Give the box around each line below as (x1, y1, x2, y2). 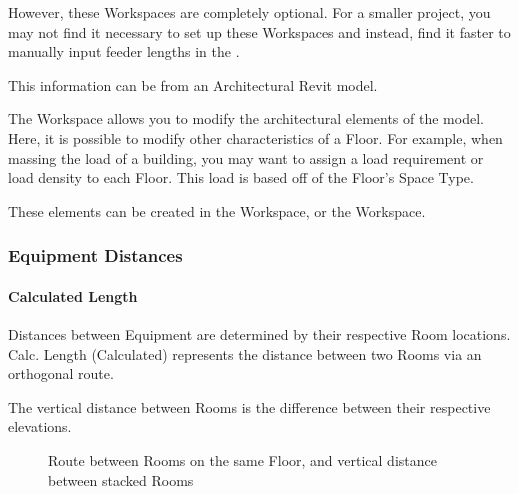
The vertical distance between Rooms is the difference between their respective (8, 396, 491, 417)
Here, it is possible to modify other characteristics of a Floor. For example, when (8, 127, 503, 148)
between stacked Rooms (48, 469, 194, 490)
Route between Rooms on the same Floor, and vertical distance (48, 449, 437, 470)
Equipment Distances (8, 243, 183, 268)
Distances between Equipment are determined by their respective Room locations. (8, 323, 511, 344)
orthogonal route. (8, 363, 114, 384)
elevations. (8, 416, 72, 437)
